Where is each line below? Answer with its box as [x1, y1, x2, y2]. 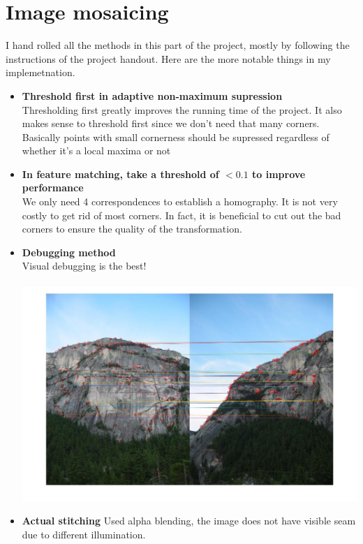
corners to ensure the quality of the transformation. [22, 221, 242, 236]
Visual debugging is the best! [22, 258, 147, 273]
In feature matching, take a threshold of [22, 166, 219, 181]
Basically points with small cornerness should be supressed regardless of [22, 129, 329, 144]
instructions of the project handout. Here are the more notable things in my [6, 51, 331, 66]
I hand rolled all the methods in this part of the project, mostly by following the [6, 38, 350, 52]
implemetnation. [6, 65, 75, 80]
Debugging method [22, 244, 116, 259]
